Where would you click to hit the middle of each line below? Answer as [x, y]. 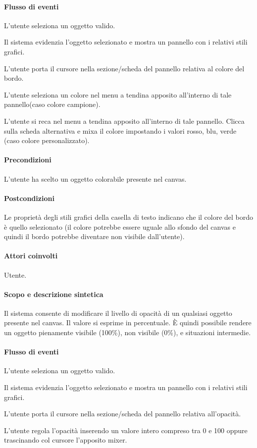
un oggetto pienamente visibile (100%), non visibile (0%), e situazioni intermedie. [128, 332]
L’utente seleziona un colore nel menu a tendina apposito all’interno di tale [118, 94]
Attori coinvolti [31, 256]
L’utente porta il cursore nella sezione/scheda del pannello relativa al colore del [124, 68]
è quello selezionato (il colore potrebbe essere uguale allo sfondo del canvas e [120, 226]
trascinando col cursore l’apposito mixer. [66, 440]
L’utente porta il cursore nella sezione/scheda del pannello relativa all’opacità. [123, 414]
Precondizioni [28, 160]
